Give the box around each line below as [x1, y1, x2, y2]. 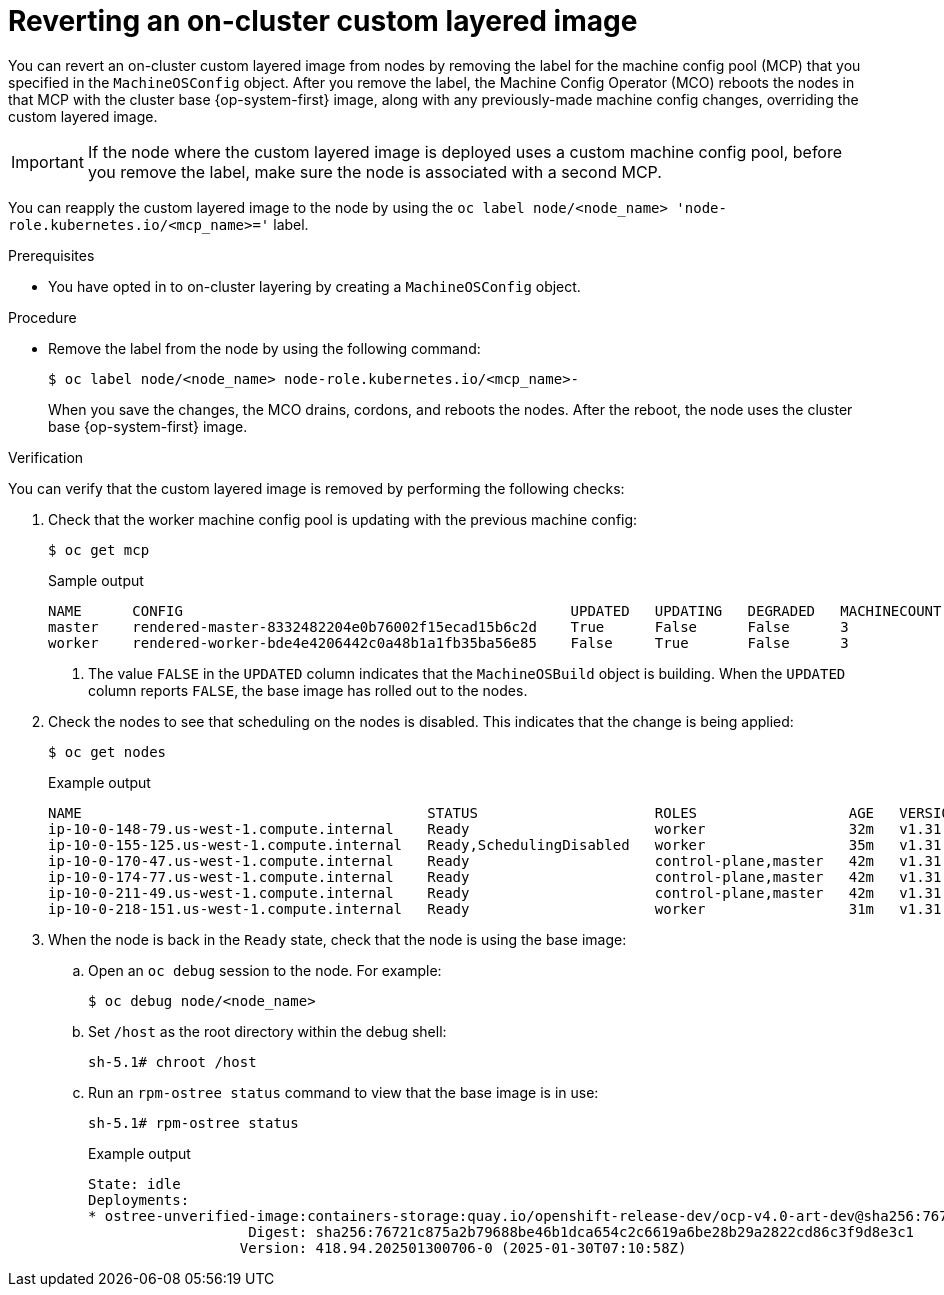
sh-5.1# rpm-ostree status [88, 1114, 299, 1131]
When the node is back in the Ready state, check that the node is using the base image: [48, 930, 627, 948]
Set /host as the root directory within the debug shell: [88, 1022, 447, 1040]
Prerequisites [8, 246, 95, 264]
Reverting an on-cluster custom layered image [8, 4, 638, 38]
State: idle [88, 1175, 181, 1192]
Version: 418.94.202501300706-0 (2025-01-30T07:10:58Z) [239, 1239, 687, 1256]
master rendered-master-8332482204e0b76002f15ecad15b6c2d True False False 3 [48, 618, 849, 635]
